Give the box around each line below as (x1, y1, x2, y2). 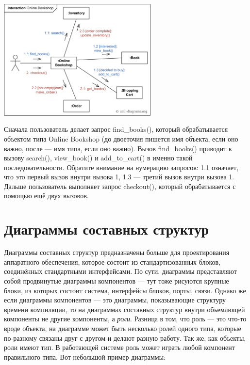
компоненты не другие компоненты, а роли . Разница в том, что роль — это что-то (4, 314, 247, 324)
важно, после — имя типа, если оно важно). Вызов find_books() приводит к (4, 143, 232, 153)
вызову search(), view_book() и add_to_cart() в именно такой (4, 153, 193, 163)
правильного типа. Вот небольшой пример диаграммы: (4, 351, 166, 362)
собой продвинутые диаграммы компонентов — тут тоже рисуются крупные (4, 275, 229, 286)
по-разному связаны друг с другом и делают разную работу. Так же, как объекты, (4, 333, 246, 343)
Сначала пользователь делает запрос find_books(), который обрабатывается (4, 124, 228, 134)
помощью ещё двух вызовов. (4, 190, 89, 201)
